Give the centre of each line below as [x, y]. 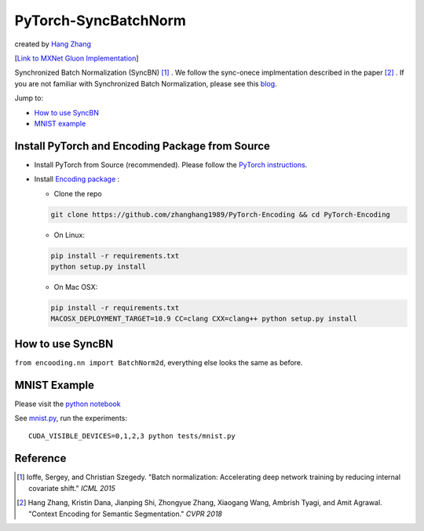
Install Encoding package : [77, 179]
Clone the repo [78, 193]
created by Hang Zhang [53, 44]
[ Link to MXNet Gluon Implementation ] [77, 58]
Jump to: [29, 98]
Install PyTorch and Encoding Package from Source [143, 146]
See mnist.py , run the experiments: [71, 418]
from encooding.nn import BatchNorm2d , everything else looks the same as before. [159, 362]
